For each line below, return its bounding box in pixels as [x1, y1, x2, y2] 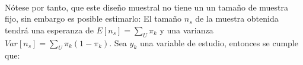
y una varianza [160, 23, 213, 36]
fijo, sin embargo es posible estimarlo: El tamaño [5, 12, 182, 25]
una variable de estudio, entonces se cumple [139, 36, 298, 49]
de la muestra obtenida [195, 12, 279, 25]
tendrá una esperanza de [5, 23, 94, 36]
